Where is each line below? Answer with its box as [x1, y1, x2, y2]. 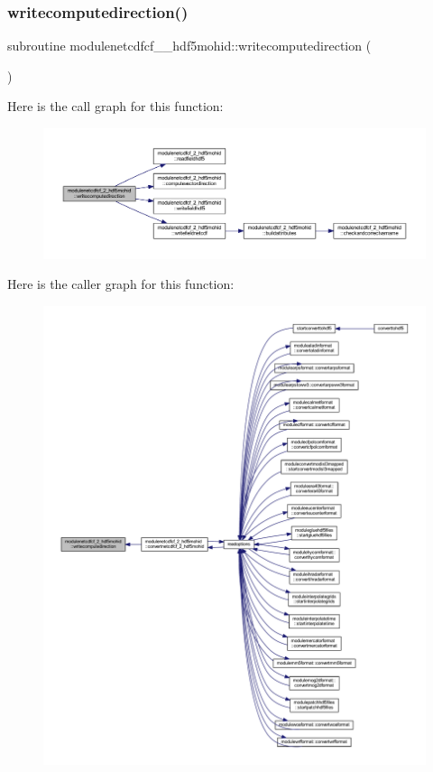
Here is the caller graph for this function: [7, 274, 235, 293]
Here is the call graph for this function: [7, 97, 224, 116]
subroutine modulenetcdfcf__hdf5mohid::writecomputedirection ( [7, 36, 372, 55]
